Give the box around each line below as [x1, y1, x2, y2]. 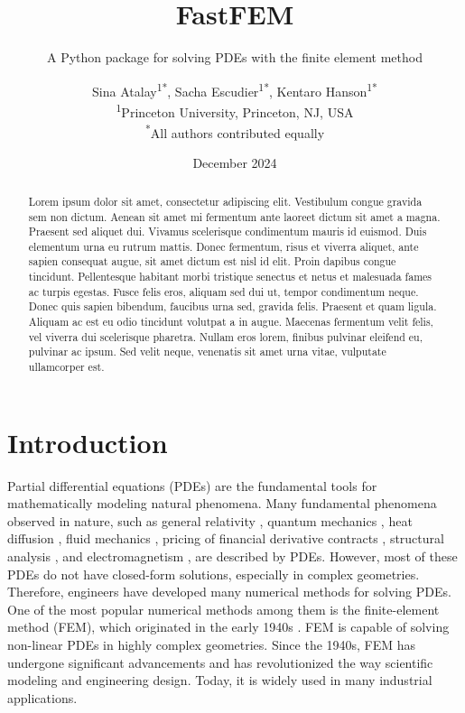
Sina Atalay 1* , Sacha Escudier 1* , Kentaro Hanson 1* [92, 79, 377, 100]
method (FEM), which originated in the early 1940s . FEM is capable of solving [7, 617, 450, 636]
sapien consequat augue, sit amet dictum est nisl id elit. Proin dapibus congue [28, 254, 396, 269]
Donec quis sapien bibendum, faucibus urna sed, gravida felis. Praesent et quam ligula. [28, 299, 437, 314]
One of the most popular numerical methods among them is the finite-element [7, 599, 440, 618]
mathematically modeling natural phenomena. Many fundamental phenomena [7, 494, 437, 513]
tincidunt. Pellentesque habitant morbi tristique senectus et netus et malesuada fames [28, 269, 432, 284]
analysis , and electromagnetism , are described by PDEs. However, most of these [7, 547, 458, 566]
